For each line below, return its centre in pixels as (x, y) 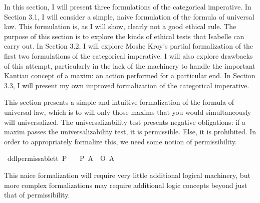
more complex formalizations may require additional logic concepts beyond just (126, 185)
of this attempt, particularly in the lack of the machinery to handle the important (130, 65)
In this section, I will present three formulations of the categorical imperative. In (128, 7)
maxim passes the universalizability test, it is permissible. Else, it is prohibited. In (130, 132)
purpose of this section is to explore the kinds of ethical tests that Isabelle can (124, 36)
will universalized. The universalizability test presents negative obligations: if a (125, 122)
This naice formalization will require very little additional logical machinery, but (127, 175)
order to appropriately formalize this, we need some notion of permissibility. (120, 141)
